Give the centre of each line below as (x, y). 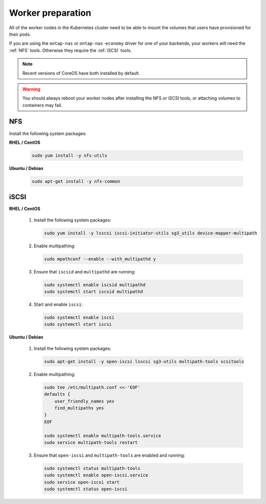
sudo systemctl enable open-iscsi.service (96, 475)
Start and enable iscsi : (58, 304)
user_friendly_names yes (84, 401)
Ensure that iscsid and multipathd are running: (84, 271)
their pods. (20, 34)
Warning (31, 89)
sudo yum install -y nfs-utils (70, 155)
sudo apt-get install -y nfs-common (76, 181)
